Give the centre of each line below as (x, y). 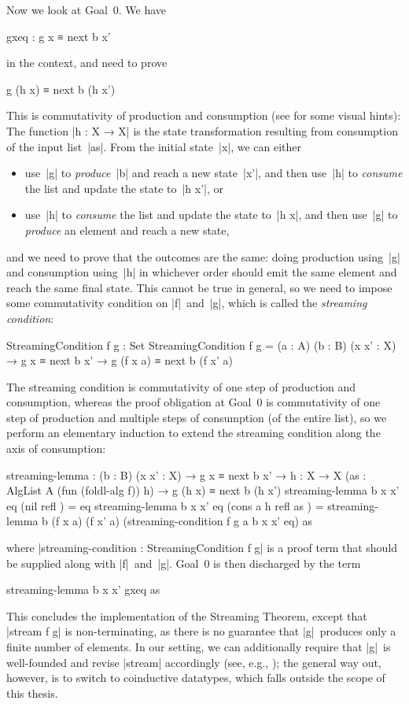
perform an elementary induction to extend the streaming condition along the (193, 433)
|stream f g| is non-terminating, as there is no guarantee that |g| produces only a (201, 631)
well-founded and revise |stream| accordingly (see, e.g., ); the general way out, (194, 662)
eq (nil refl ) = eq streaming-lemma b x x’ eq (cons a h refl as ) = (165, 505)
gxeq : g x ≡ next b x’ (59, 36)
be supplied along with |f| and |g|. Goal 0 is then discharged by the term (184, 563)
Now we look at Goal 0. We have (87, 9)
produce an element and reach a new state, (127, 230)
